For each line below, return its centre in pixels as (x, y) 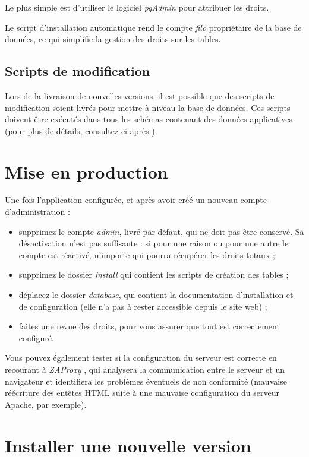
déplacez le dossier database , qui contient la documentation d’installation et (156, 295)
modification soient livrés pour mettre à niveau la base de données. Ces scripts (148, 107)
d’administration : (37, 212)
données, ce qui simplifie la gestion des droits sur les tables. (113, 39)
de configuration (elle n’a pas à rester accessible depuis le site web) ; (143, 306)
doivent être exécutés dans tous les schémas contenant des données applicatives (149, 119)
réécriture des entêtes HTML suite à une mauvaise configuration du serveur (142, 393)
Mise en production (86, 171)
